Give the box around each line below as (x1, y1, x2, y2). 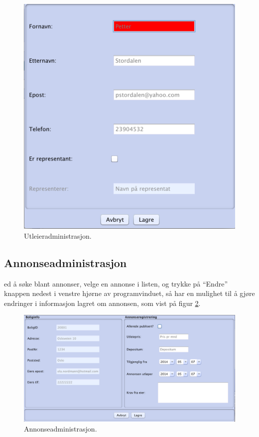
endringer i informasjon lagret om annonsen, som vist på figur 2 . (4, 297, 201, 308)
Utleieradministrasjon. (24, 230, 92, 241)
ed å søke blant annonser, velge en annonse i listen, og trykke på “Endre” (4, 278, 228, 289)
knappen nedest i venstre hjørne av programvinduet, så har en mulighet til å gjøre (4, 288, 255, 298)
